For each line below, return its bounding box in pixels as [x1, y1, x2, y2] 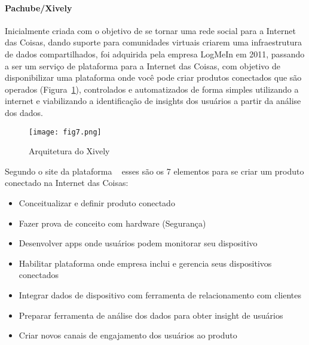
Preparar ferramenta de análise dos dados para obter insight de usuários [19, 309, 283, 321]
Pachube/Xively [5, 1, 72, 14]
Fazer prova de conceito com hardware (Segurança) [19, 216, 206, 229]
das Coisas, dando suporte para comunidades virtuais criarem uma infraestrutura [5, 36, 302, 48]
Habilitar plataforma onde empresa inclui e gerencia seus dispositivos [19, 257, 272, 269]
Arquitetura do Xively [29, 145, 110, 157]
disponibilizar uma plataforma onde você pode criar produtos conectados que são [5, 71, 302, 84]
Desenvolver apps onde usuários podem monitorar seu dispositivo [19, 237, 258, 249]
